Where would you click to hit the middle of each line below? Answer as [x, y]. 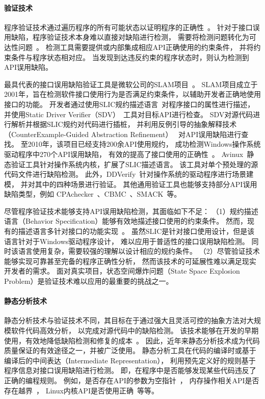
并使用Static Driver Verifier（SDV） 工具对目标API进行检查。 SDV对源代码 [129, 114]
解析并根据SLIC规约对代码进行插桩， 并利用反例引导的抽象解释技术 [124, 124]
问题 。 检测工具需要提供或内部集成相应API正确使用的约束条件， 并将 [136, 47]
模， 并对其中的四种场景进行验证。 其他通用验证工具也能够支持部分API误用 [131, 184]
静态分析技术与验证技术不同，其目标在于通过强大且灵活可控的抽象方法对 [125, 320]
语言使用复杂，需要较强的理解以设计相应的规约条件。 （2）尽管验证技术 [139, 251]
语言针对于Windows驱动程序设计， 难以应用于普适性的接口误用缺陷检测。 [127, 241]
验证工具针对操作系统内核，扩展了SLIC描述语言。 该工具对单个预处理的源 [135, 164]
